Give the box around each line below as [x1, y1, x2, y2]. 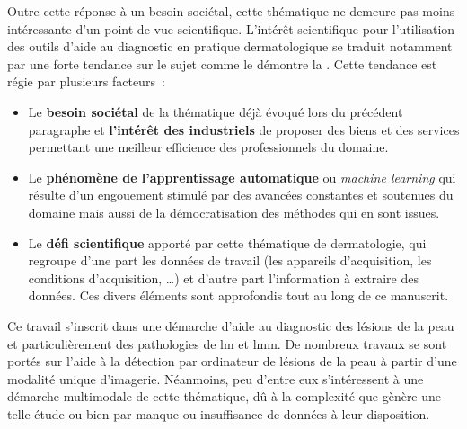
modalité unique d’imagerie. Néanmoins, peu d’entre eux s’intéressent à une [7, 369, 424, 388]
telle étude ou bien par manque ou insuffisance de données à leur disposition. [7, 404, 430, 423]
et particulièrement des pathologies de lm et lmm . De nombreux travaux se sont [7, 334, 447, 353]
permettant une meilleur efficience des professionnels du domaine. [28, 138, 389, 156]
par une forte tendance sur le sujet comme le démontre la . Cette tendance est [7, 54, 437, 73]
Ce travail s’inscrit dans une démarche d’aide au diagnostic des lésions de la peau [7, 316, 454, 335]
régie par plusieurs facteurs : [7, 72, 165, 91]
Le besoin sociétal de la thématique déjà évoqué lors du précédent [28, 102, 403, 121]
